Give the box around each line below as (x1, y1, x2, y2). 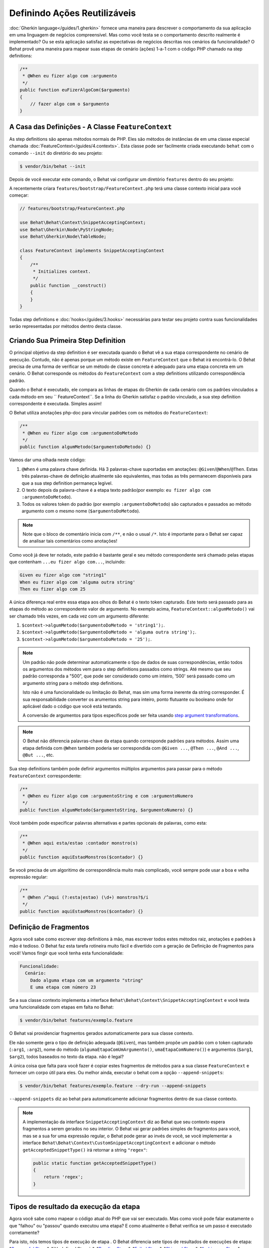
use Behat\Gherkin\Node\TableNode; (19, 234, 107, 240)
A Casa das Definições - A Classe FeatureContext (9, 122, 172, 131)
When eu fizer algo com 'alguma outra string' (19, 579, 135, 585)
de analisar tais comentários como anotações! (22, 538, 118, 544)
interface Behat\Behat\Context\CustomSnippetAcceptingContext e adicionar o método (22, 1140, 216, 1146)
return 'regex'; (43, 1174, 83, 1180)
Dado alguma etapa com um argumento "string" (30, 977, 143, 983)
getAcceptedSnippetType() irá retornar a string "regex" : (22, 1147, 147, 1153)
